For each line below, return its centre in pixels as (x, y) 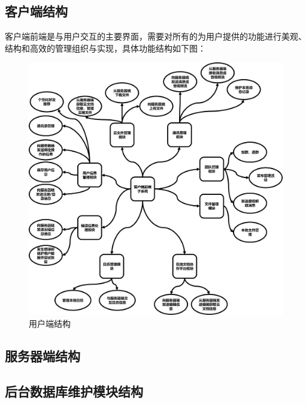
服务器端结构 (43, 356)
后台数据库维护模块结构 (74, 391)
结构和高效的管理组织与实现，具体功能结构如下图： (105, 48)
